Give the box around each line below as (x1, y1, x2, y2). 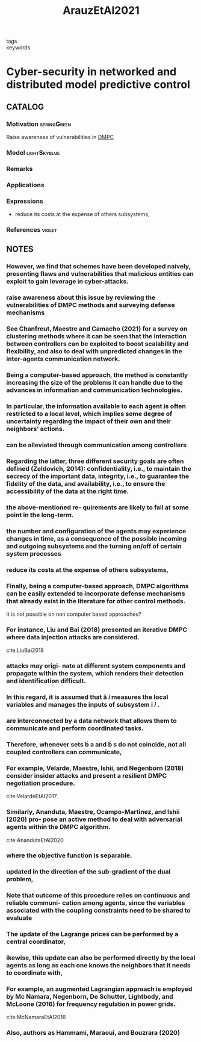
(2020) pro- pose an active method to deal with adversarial (6, 815, 182, 823)
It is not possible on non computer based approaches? (6, 610, 141, 618)
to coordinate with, (6, 969, 63, 977)
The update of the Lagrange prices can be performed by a (6, 930, 179, 938)
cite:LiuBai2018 (6, 647, 44, 654)
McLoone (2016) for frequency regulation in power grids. (6, 1000, 176, 1008)
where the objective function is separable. (6, 851, 132, 860)
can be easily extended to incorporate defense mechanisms (6, 589, 185, 598)
